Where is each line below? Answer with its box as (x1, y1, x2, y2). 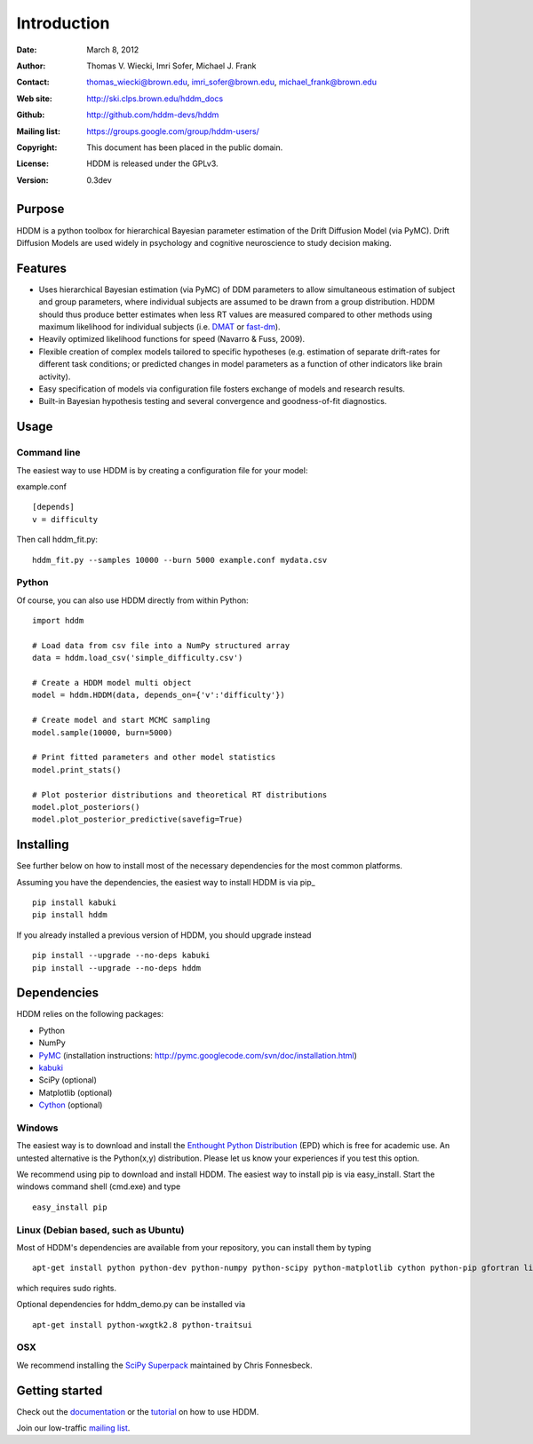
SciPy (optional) (38, 1075, 98, 1085)
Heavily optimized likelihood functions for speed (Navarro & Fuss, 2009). (38, 334, 306, 345)
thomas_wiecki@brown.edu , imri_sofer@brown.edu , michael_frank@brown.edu (86, 76, 378, 88)
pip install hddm (32, 910, 107, 920)
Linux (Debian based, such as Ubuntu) (16, 1224, 186, 1236)
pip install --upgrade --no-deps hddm (32, 963, 202, 972)
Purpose (16, 202, 65, 217)
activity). (38, 371, 71, 382)
